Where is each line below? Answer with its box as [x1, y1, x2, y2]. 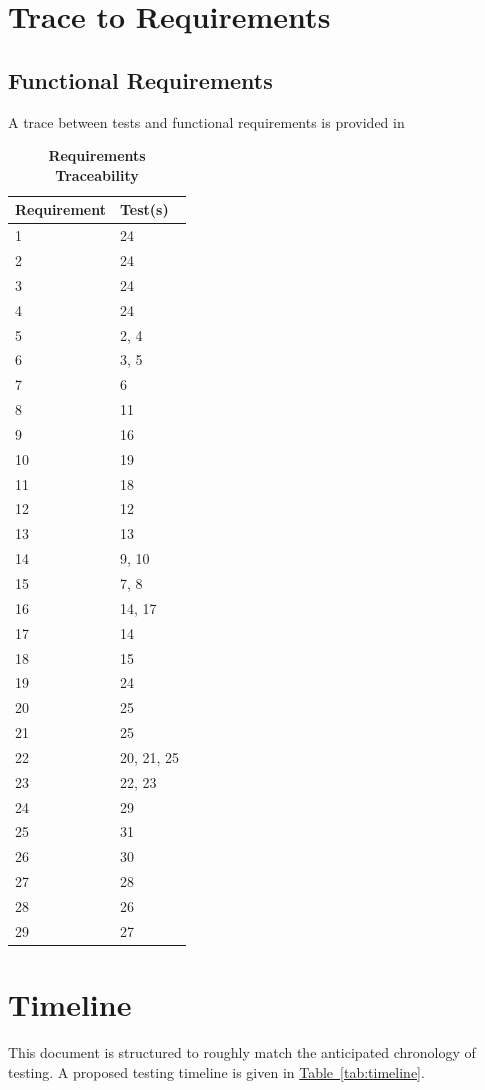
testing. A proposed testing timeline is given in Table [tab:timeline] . [8, 1061, 425, 1082]
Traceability [55, 164, 139, 185]
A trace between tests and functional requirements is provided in [8, 111, 405, 132]
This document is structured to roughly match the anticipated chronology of [8, 1042, 476, 1063]
